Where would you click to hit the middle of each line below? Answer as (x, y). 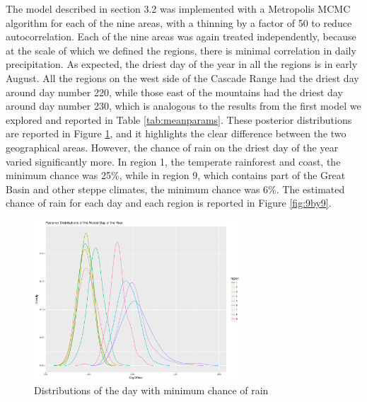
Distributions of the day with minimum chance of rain (151, 390)
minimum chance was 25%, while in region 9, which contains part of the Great (176, 175)
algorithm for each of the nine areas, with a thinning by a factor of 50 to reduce (179, 22)
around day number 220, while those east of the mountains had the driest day (174, 92)
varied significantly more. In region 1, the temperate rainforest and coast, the (173, 161)
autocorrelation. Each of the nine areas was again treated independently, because (181, 36)
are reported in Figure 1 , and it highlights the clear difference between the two (176, 133)
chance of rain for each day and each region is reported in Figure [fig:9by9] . (169, 203)
